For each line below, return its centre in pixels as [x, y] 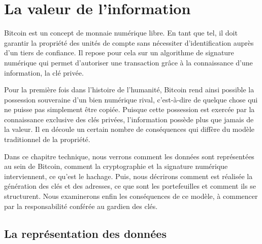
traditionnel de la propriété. [47, 139]
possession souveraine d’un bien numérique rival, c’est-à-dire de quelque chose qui [131, 99]
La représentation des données [85, 233]
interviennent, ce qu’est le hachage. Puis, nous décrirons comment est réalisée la [128, 176]
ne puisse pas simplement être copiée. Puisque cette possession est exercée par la [129, 109]
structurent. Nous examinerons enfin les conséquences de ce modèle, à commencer [131, 196]
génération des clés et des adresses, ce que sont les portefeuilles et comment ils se [130, 186]
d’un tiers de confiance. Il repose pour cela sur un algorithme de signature [119, 53]
